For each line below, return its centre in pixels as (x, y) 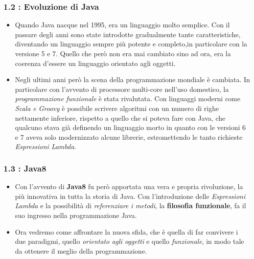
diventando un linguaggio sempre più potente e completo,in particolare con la (131, 44)
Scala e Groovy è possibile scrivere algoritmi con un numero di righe (117, 108)
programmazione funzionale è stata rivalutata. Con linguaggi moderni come (127, 98)
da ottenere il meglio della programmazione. (81, 250)
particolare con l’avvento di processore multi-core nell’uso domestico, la (122, 89)
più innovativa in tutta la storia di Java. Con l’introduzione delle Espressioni (130, 196)
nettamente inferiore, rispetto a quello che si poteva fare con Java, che (120, 118)
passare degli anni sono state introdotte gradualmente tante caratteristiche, (128, 34)
